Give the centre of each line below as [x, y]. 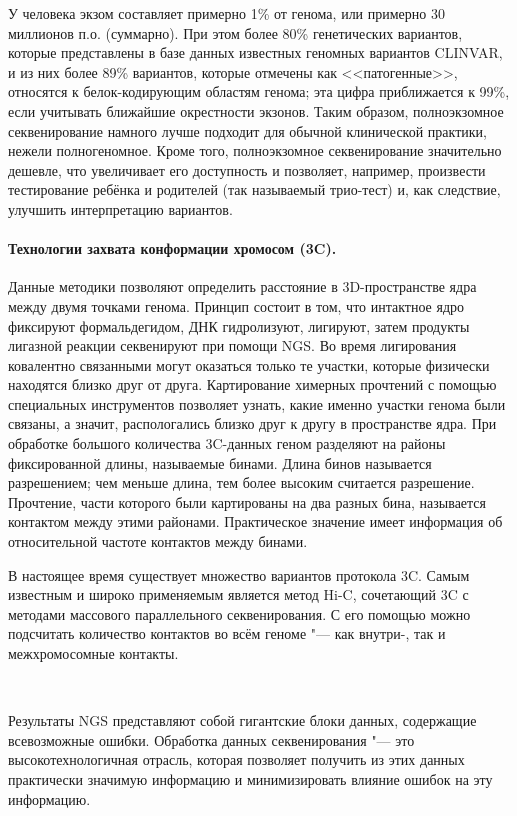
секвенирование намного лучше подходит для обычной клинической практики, [247, 130]
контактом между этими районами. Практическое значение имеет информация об [255, 521]
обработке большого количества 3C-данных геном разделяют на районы [227, 443]
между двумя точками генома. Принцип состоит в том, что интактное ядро [236, 305]
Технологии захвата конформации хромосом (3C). [172, 248]
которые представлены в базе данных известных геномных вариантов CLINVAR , [255, 52]
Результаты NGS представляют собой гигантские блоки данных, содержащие [242, 720]
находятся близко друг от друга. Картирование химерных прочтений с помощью [252, 384]
